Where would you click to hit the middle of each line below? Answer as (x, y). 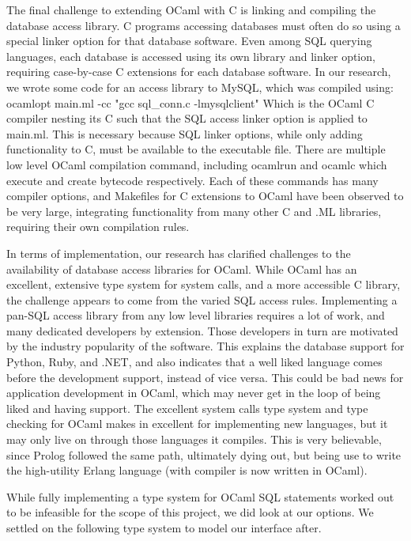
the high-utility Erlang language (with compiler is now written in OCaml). (187, 470)
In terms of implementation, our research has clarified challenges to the (179, 253)
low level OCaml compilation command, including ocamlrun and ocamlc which (197, 164)
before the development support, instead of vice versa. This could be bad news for (205, 377)
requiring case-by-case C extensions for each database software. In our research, (199, 72)
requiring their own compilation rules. (98, 227)
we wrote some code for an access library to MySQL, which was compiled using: (200, 87)
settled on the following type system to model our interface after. (164, 528)
